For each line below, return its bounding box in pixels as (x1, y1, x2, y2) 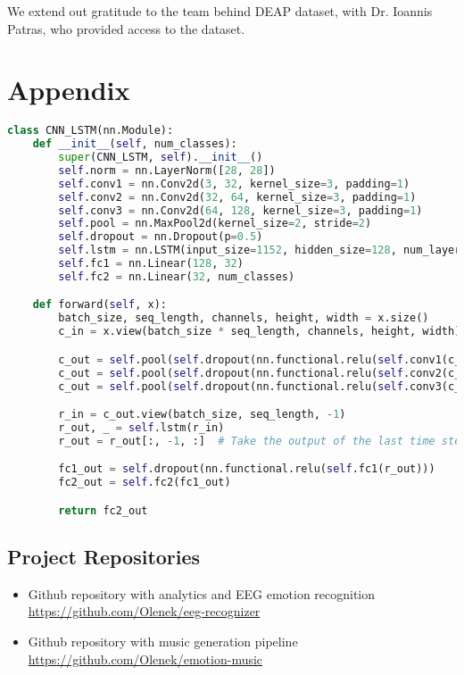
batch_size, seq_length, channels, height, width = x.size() (58, 312, 429, 325)
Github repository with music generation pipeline (28, 631, 298, 650)
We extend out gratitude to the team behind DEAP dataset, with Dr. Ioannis (7, 2, 433, 20)
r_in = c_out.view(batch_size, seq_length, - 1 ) (58, 408, 346, 421)
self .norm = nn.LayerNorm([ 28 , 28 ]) (58, 163, 276, 177)
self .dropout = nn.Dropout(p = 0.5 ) (58, 230, 263, 244)
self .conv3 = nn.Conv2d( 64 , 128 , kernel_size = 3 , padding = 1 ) (58, 204, 423, 217)
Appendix (7, 71, 130, 108)
